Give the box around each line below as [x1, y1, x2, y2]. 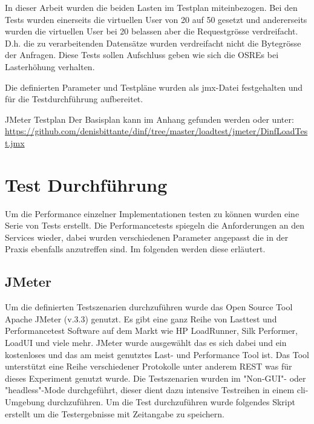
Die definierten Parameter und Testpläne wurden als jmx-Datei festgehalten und [5, 80, 303, 93]
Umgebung [5, 395, 45, 408]
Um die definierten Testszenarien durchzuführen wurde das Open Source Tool [5, 301, 293, 313]
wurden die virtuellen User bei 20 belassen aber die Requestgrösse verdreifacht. [5, 25, 298, 38]
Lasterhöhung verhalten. [5, 60, 95, 73]
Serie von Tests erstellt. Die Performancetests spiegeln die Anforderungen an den [5, 219, 304, 232]
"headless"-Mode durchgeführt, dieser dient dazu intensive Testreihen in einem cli [5, 383, 306, 396]
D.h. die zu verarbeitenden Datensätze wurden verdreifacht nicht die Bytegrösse [5, 36, 301, 49]
